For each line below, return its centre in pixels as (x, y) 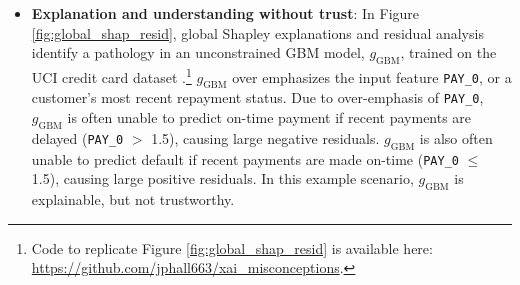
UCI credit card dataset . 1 (111, 75)
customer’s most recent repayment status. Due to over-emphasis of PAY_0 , (257, 97)
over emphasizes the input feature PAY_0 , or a (372, 76)
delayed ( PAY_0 (77, 137)
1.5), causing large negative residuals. (265, 137)
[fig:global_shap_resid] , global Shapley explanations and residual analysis (257, 32)
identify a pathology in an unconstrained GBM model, (198, 52)
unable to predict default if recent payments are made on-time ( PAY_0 (245, 158)
